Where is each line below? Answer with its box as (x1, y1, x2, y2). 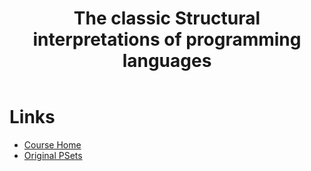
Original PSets (23, 149, 83, 161)
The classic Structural (73, 7, 261, 30)
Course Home (23, 138, 82, 151)
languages (122, 50, 212, 72)
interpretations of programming (32, 28, 302, 51)
